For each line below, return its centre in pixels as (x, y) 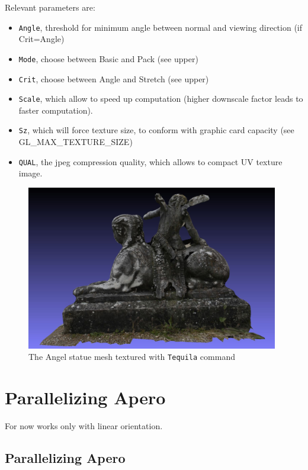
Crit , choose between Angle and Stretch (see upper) (114, 78)
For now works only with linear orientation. (84, 425)
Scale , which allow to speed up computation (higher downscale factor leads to (161, 99)
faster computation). (56, 110)
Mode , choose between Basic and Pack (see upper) (108, 58)
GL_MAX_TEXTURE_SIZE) (76, 142)
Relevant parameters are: (50, 7)
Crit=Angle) (41, 39)
